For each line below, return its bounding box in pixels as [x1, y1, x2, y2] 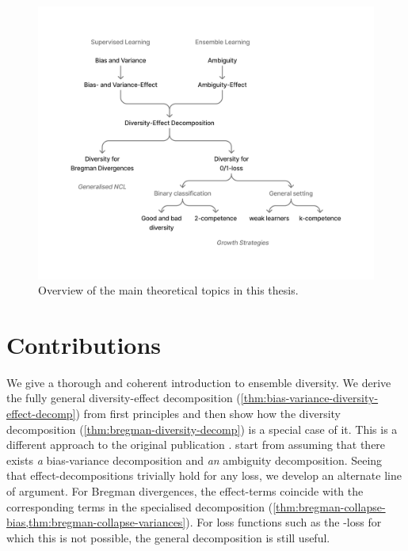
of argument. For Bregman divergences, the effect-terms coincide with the [6, 482, 364, 499]
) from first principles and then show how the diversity [75, 405, 341, 421]
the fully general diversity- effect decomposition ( [6, 389, 241, 406]
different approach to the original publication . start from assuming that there [6, 436, 386, 453]
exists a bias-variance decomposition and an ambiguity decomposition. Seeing [6, 451, 383, 468]
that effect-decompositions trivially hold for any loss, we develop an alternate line [6, 467, 402, 484]
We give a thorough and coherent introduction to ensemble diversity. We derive [6, 374, 391, 390]
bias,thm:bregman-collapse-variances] [6, 514, 186, 530]
